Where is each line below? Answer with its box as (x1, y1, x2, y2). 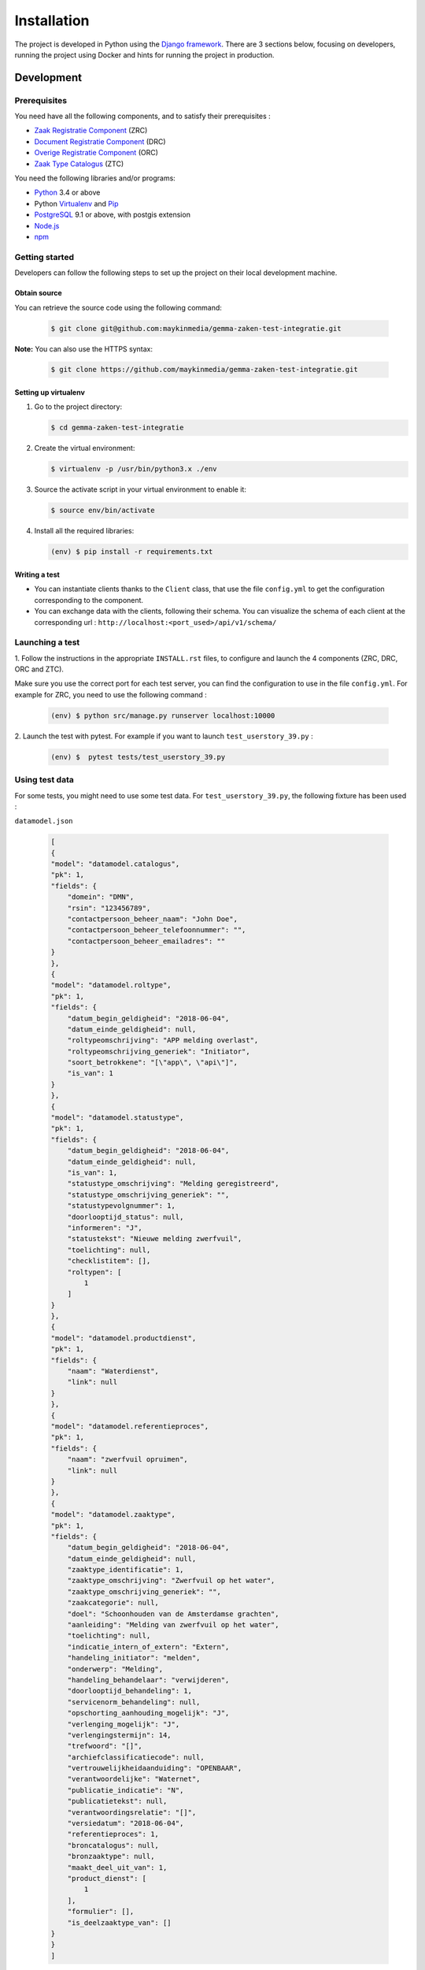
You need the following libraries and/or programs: (14, 173, 176, 183)
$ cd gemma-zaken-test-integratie (50, 423, 184, 433)
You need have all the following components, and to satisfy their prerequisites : (14, 111, 271, 121)
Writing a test (14, 570, 61, 579)
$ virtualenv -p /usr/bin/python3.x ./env (50, 465, 217, 474)
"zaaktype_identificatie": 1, (67, 1565, 184, 1574)
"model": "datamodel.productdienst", (50, 1333, 197, 1343)
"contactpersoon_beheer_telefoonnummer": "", (67, 926, 246, 935)
